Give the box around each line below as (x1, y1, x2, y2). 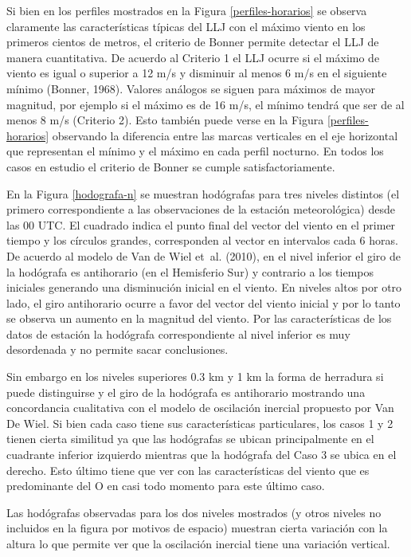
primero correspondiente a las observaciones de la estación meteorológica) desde (6, 201, 395, 218)
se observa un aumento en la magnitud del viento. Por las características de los (6, 310, 392, 327)
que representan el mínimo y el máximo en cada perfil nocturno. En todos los (6, 143, 384, 159)
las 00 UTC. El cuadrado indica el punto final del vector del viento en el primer (6, 216, 396, 233)
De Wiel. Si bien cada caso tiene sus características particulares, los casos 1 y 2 (6, 414, 393, 431)
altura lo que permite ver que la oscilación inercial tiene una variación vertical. (6, 535, 390, 551)
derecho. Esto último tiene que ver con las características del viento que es (6, 461, 370, 478)
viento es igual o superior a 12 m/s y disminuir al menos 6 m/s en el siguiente (6, 65, 387, 81)
